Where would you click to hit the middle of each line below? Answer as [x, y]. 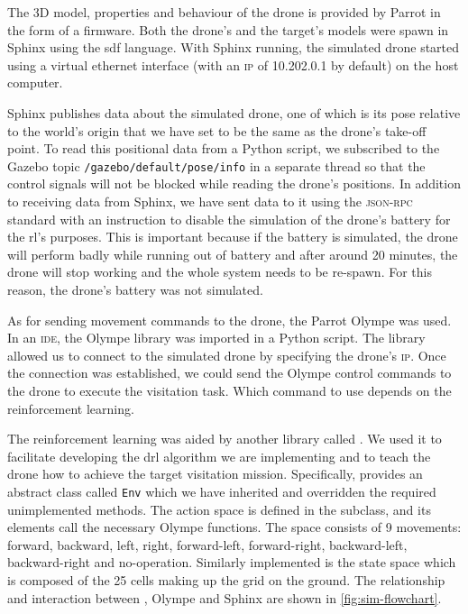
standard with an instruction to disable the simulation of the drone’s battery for [229, 219]
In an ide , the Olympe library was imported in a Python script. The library [216, 338]
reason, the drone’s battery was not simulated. [135, 289]
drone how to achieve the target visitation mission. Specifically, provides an [215, 474]
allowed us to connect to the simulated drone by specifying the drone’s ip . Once [227, 355]
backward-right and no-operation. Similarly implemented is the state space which [232, 562]
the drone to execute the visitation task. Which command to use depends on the [229, 390]
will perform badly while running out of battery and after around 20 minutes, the [233, 254]
